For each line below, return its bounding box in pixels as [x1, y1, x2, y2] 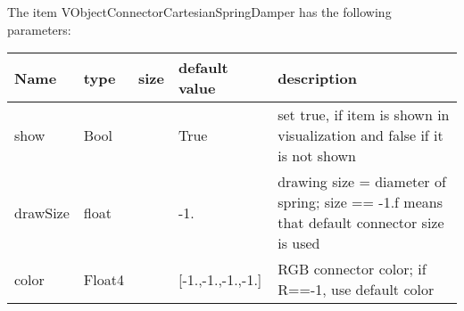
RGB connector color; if [278, 258, 427, 280]
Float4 [83, 268, 124, 290]
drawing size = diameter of [278, 171, 446, 192]
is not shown [278, 145, 356, 167]
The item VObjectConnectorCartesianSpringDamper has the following [7, 3, 392, 20]
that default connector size [278, 212, 444, 233]
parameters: [7, 20, 71, 38]
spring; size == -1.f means [278, 192, 443, 213]
